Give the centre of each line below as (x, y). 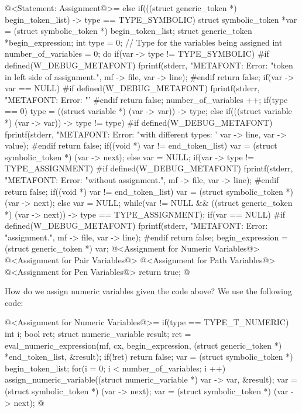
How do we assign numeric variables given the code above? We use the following (148, 291)
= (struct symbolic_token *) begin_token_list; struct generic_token (128, 31)
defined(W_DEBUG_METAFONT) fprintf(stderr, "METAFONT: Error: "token (149, 65)
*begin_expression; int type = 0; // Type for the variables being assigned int (144, 42)
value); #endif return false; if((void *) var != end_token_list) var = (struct (141, 145)
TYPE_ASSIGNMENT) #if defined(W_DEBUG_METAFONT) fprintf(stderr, (149, 168)
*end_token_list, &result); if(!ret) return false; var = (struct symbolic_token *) (149, 357)
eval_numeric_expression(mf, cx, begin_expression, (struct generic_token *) (143, 345)
